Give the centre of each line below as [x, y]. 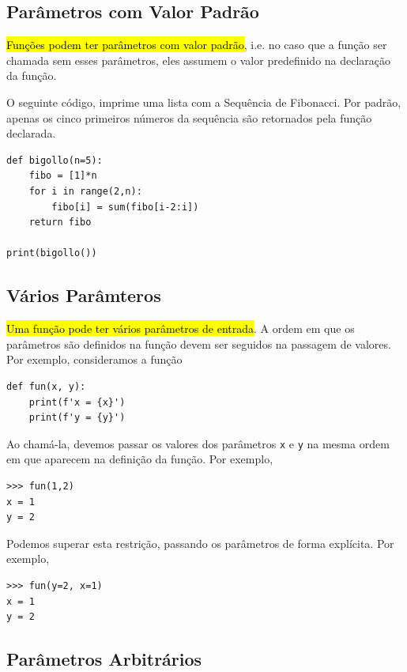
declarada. [31, 133]
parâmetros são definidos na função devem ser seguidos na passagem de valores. [199, 344]
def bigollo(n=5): [55, 160]
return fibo [60, 223]
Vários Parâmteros [84, 295]
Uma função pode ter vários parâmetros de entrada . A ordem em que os [181, 328]
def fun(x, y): [46, 386]
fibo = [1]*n [63, 176]
